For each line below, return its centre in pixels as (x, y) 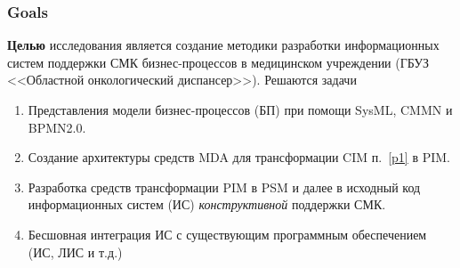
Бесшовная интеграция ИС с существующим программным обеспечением (227, 234)
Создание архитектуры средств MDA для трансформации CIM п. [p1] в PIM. (239, 157)
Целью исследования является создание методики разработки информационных (223, 45)
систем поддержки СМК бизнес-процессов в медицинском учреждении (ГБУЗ (218, 62)
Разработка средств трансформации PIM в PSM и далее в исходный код (224, 187)
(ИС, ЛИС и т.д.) (75, 252)
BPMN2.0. (57, 127)
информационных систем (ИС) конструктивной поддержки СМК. (207, 204)
